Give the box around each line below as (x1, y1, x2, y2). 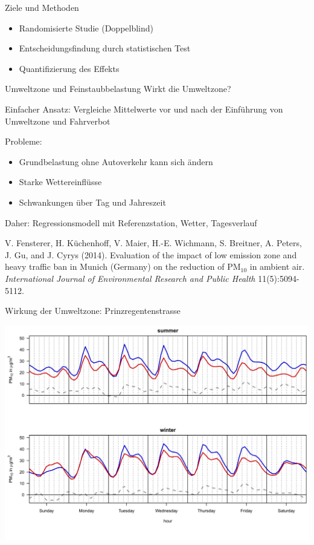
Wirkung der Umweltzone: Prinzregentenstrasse (5, 304, 181, 317)
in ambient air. (249, 260, 305, 273)
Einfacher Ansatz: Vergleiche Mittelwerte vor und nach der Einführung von (5, 102, 283, 115)
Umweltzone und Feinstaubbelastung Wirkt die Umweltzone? (5, 82, 231, 95)
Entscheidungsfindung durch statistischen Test (19, 42, 191, 54)
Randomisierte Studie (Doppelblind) (19, 21, 154, 34)
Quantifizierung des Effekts (19, 62, 120, 74)
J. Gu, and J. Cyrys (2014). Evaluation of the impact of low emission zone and (5, 248, 297, 261)
